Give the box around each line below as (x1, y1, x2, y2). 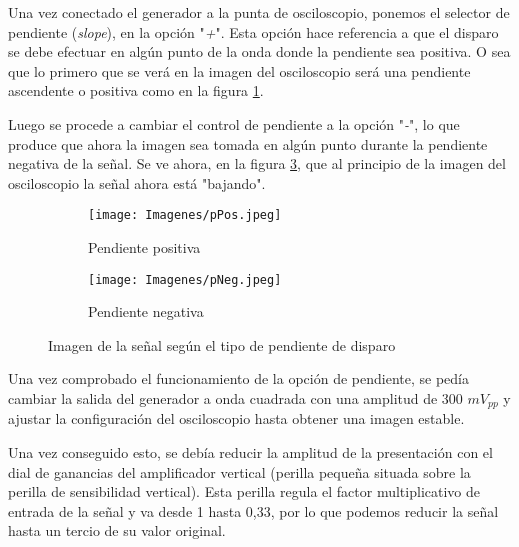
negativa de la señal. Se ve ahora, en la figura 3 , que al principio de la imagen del (8, 153, 506, 174)
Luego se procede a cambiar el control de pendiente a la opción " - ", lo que (8, 113, 460, 134)
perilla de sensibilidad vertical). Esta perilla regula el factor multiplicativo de (8, 481, 480, 502)
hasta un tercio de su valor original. (8, 520, 226, 541)
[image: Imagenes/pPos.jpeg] (88, 208, 282, 223)
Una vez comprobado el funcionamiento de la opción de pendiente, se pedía (8, 368, 469, 389)
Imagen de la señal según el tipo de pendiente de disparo (48, 334, 396, 355)
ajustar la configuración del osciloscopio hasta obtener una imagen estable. (8, 408, 465, 429)
